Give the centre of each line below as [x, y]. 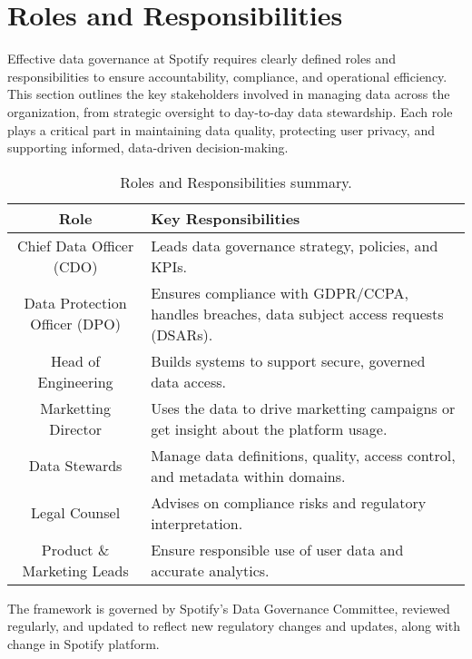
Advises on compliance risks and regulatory [289, 502]
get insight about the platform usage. [269, 428]
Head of [75, 360]
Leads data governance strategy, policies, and [295, 245]
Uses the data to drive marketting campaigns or [303, 408]
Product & [75, 549]
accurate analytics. [210, 570]
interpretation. [197, 523]
